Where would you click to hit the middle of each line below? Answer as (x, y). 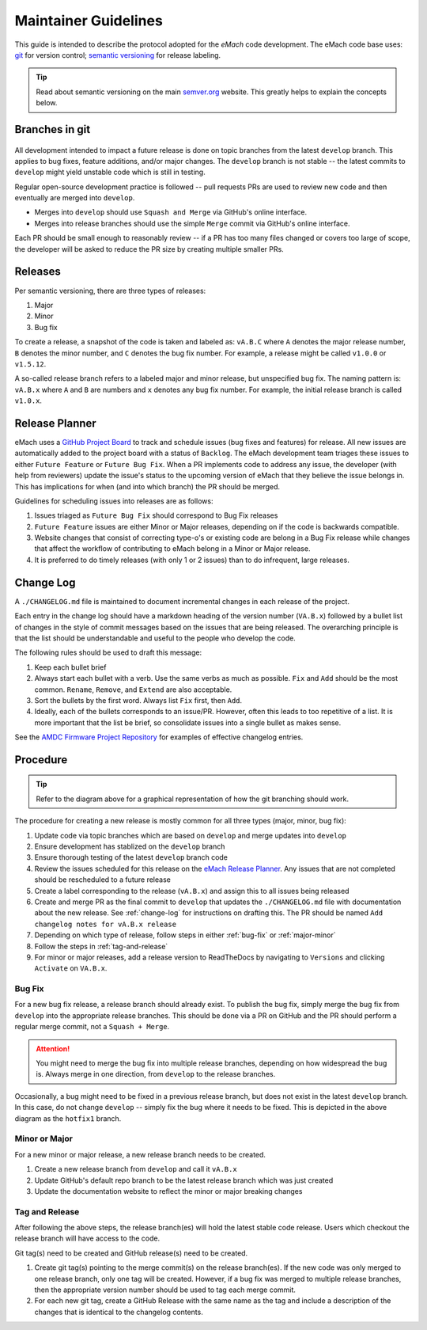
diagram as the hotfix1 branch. (68, 1118)
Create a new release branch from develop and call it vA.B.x (136, 1169)
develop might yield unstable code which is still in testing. (110, 172)
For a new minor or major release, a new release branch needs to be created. (140, 1154)
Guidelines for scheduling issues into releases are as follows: (114, 501)
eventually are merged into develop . (75, 198)
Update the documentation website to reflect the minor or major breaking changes (168, 1191)
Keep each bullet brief (70, 667)
